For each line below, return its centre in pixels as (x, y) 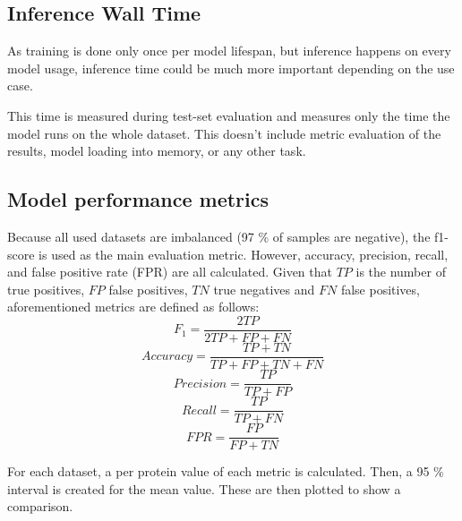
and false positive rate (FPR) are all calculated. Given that (170, 272)
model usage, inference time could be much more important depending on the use (231, 68)
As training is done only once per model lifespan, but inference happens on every (229, 51)
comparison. (40, 506)
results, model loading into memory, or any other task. (157, 151)
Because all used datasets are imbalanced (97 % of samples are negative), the (219, 236)
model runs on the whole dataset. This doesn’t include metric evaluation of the (224, 133)
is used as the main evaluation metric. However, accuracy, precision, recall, (244, 254)
